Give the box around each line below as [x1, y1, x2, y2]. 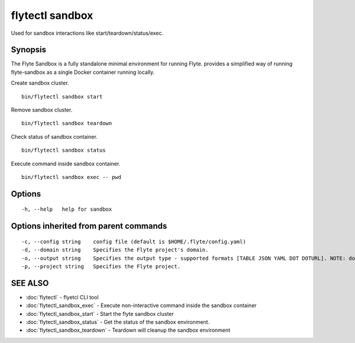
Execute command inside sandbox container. [11, 160, 121, 167]
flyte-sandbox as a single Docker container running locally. [11, 68, 155, 76]
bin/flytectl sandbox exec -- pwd [21, 174, 121, 180]
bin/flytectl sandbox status [21, 147, 106, 153]
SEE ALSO [11, 278, 49, 288]
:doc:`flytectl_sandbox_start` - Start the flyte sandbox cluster [25, 310, 174, 317]
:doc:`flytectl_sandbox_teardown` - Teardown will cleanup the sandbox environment [25, 326, 231, 334]
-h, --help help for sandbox [21, 206, 112, 213]
